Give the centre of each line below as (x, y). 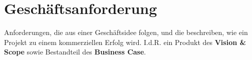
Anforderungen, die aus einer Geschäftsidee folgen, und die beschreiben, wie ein (126, 32)
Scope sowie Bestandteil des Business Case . (75, 52)
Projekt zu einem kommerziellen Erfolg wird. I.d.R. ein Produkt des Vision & (125, 42)
